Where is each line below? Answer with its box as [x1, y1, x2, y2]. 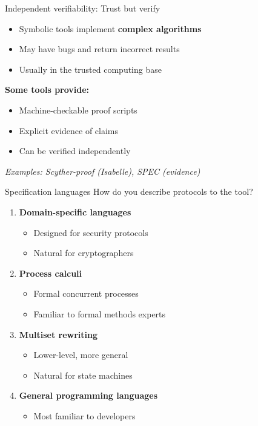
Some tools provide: [5, 83, 90, 96]
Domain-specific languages [19, 205, 131, 218]
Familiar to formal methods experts [33, 307, 166, 320]
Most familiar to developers [33, 409, 136, 422]
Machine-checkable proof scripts [19, 103, 137, 116]
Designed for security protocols [33, 226, 148, 238]
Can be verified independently [19, 144, 131, 157]
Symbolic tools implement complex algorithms [19, 22, 202, 35]
